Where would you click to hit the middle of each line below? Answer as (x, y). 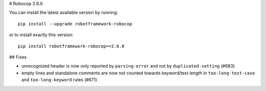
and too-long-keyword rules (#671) (59, 80)
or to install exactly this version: (41, 35)
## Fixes (18, 57)
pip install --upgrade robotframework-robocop (75, 24)
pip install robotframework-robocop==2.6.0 (71, 46)
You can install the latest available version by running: (64, 13)
